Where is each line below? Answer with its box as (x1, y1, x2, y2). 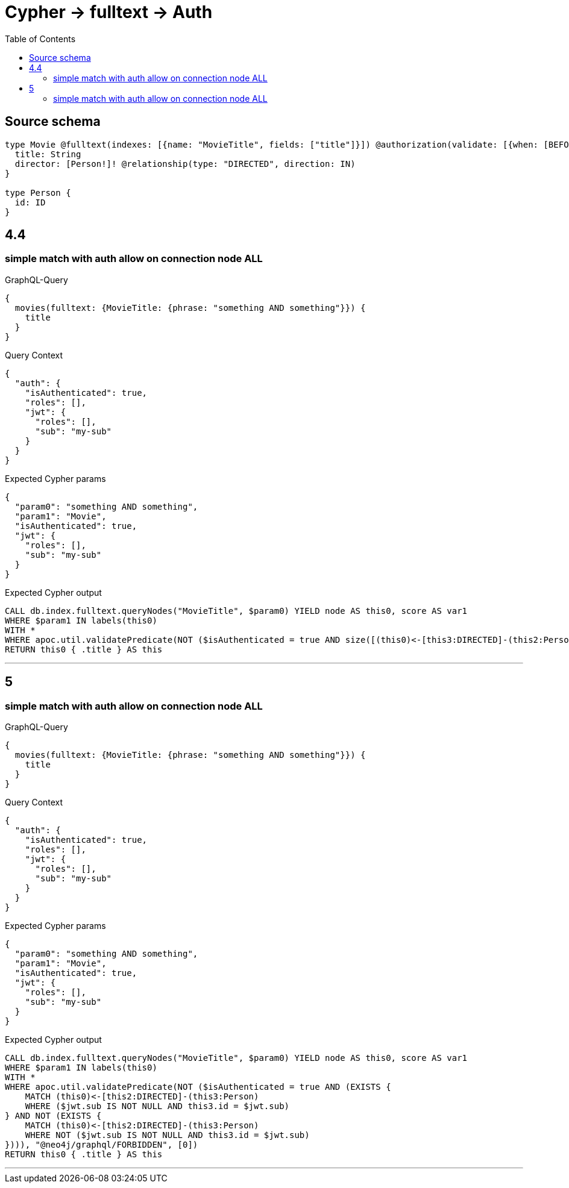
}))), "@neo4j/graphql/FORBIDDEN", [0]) (5, 1140, 198, 1150)
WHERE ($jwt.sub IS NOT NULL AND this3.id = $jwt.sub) (25, 1101, 290, 1111)
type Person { (5, 187, 71, 198)
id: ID (14, 197, 46, 207)
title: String (14, 149, 81, 159)
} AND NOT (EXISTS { (5, 1111, 102, 1121)
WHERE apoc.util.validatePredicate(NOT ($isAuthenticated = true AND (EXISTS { (5, 1082, 391, 1092)
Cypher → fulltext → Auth (5, 2, 213, 22)
